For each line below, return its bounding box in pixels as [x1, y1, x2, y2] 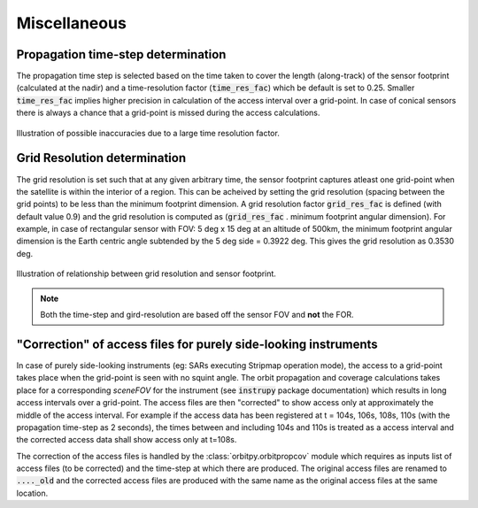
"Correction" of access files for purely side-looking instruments [16, 336, 378, 351]
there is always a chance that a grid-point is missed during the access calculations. [16, 107, 320, 119]
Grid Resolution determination [16, 150, 186, 165]
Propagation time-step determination [16, 47, 227, 62]
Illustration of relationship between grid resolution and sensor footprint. [16, 268, 276, 279]
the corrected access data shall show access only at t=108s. [16, 435, 237, 445]
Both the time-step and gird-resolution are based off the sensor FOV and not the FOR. [40, 310, 354, 320]
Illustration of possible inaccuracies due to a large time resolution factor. [16, 127, 281, 138]
